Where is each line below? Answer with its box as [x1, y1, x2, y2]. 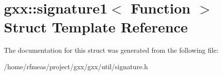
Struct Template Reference [4, 17, 188, 37]
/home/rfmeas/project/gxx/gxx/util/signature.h [4, 61, 148, 71]
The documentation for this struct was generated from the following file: [4, 45, 219, 55]
